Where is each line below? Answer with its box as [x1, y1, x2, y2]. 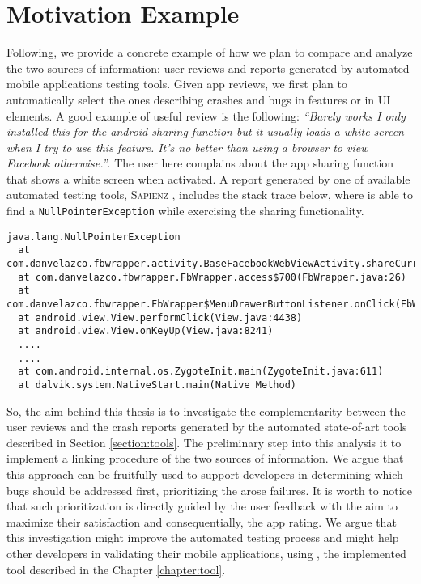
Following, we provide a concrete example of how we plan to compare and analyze [6, 44, 413, 61]
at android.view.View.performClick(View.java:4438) [18, 311, 303, 324]
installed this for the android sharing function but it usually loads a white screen [6, 123, 404, 140]
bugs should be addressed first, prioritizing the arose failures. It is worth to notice [6, 481, 413, 498]
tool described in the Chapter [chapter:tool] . [6, 561, 226, 578]
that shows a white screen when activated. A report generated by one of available [6, 170, 410, 187]
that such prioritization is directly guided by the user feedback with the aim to [6, 497, 398, 514]
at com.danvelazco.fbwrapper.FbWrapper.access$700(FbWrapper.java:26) [18, 271, 406, 283]
